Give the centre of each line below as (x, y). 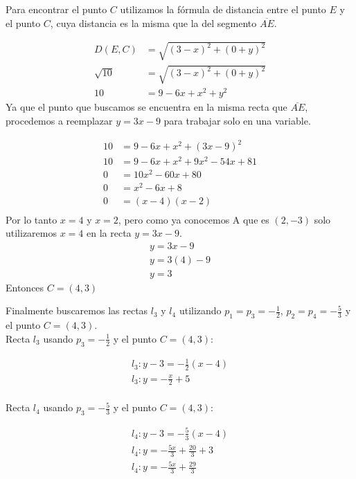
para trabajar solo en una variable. (237, 121)
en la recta (109, 233)
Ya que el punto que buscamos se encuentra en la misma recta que (146, 107)
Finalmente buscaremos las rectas (77, 310)
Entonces (25, 287)
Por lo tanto (32, 219)
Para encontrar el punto (56, 9)
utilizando (200, 310)
